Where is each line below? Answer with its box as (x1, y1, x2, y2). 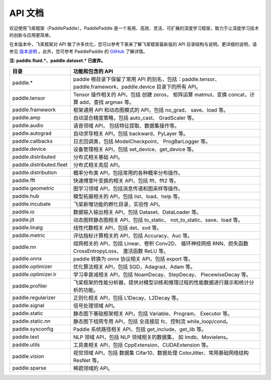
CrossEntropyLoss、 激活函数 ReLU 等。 (73, 247, 169, 254)
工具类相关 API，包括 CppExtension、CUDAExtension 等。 (73, 341, 212, 348)
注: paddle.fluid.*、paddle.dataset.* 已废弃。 (9, 58, 105, 64)
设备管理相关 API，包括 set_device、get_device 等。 (73, 146, 197, 153)
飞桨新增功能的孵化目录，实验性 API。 (73, 201, 163, 208)
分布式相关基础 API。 (73, 153, 123, 160)
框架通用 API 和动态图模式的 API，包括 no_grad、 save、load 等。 (73, 106, 229, 113)
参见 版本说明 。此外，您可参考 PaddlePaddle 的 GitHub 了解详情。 (9, 48, 148, 54)
